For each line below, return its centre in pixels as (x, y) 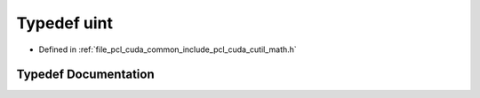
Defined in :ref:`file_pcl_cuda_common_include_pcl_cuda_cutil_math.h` (168, 49)
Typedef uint (64, 23)
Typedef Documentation (85, 75)
